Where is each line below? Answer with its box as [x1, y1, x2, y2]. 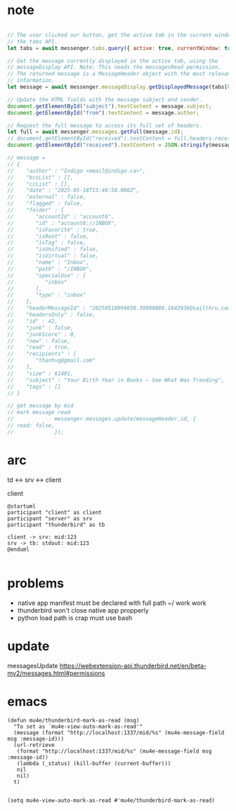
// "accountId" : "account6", [7, 213, 114, 220]
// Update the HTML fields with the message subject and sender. [7, 96, 202, 103]
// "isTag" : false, [7, 239, 86, 246]
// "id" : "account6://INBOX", [7, 219, 118, 226]
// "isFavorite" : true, [7, 226, 99, 234]
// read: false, [7, 422, 55, 429]
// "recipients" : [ [7, 350, 77, 357]
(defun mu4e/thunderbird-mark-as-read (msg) [7, 717, 140, 724]
